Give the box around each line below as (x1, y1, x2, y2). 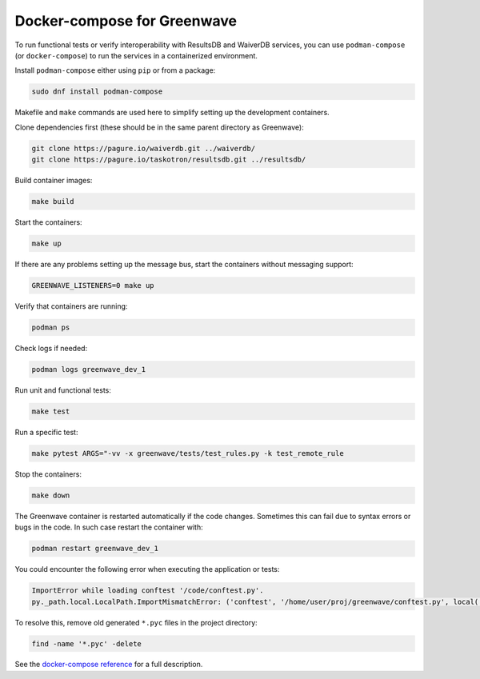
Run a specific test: (14, 427, 78, 437)
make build (31, 197, 74, 206)
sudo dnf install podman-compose (31, 87, 163, 96)
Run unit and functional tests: (14, 385, 112, 395)
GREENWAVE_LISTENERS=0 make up (31, 281, 155, 290)
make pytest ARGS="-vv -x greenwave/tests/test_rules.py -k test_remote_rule (31, 449, 344, 457)
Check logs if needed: (14, 343, 88, 353)
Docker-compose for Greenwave (14, 12, 238, 30)
